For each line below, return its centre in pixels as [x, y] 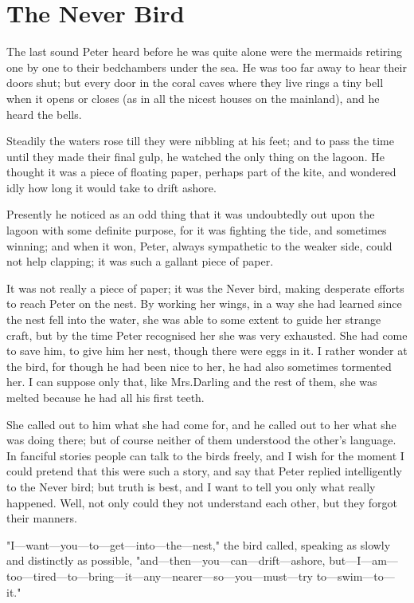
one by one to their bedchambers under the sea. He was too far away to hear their [207, 67]
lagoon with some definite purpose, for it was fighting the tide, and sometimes [197, 230]
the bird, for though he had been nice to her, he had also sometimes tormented [199, 366]
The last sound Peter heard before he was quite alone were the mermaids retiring [204, 51]
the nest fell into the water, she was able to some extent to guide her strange [194, 319]
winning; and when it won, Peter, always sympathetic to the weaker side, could [199, 245]
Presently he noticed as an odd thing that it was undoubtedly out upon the [191, 214]
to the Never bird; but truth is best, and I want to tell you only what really [191, 486]
